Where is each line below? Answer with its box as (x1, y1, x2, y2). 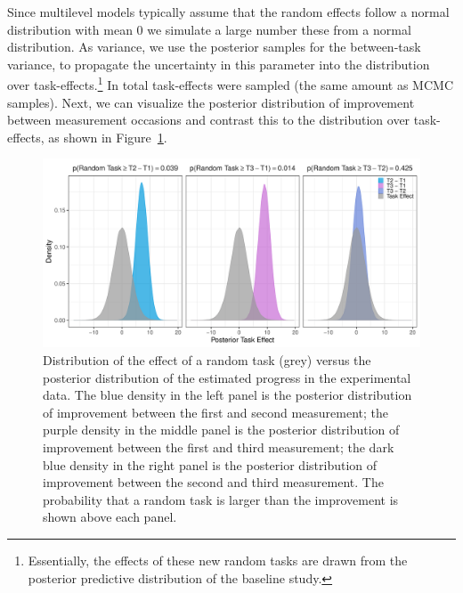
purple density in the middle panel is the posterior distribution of (43, 420, 400, 439)
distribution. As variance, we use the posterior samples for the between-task (7, 37, 421, 56)
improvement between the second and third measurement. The (43, 473, 384, 491)
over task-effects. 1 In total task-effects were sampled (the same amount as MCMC (7, 73, 453, 94)
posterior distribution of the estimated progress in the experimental (43, 368, 411, 386)
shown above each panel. (43, 508, 177, 526)
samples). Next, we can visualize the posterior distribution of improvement (7, 93, 415, 111)
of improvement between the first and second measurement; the (43, 402, 389, 421)
